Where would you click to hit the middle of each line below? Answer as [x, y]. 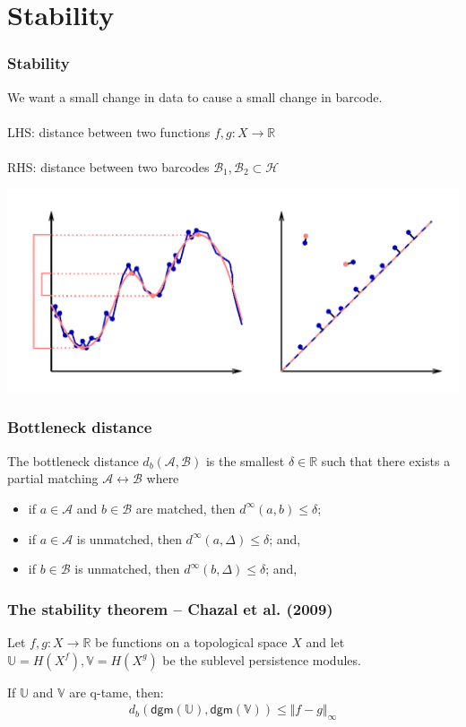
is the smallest [245, 460]
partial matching [53, 478]
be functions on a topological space [191, 641]
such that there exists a [386, 460]
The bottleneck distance [73, 460]
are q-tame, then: [116, 692]
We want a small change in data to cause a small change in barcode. [195, 96]
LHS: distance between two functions [109, 131]
